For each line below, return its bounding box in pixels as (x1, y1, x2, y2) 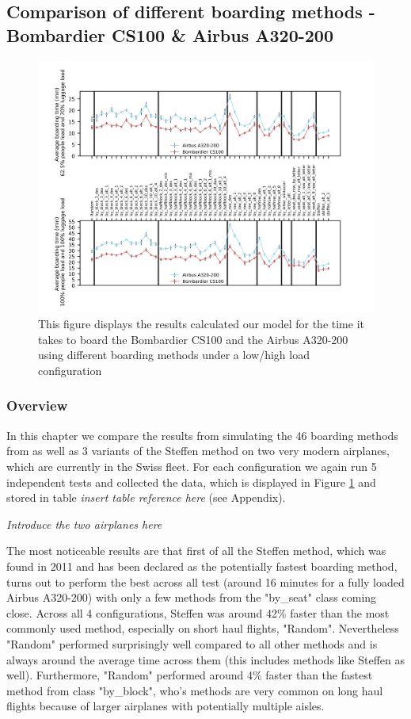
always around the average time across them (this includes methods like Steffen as (6, 651, 405, 667)
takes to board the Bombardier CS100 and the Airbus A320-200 (38, 331, 348, 347)
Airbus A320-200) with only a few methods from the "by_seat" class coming (6, 589, 377, 606)
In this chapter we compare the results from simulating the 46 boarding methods (6, 426, 398, 443)
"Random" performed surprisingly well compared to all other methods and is (6, 635, 378, 652)
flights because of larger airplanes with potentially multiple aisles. (6, 698, 325, 714)
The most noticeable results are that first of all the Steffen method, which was (6, 542, 386, 559)
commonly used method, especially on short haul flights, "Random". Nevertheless (6, 620, 399, 637)
